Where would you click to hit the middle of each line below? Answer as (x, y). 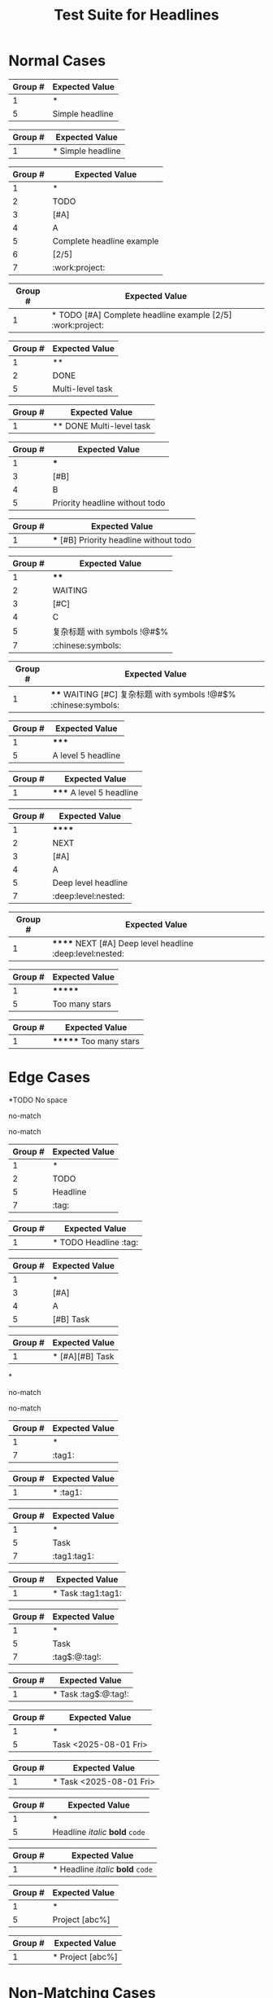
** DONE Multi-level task (102, 425)
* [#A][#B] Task (83, 1356)
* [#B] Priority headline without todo (122, 539)
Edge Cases (50, 1078)
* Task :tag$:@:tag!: (91, 1694)
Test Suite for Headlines (136, 15)
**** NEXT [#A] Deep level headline (122, 943)
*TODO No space (38, 1100)
